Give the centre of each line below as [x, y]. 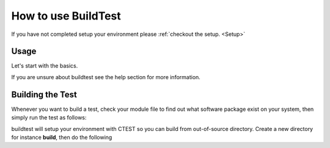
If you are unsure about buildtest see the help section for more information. [106, 77]
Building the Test [44, 94]
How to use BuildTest [66, 16]
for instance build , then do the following [62, 137]
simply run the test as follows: [49, 118]
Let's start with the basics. [45, 66]
